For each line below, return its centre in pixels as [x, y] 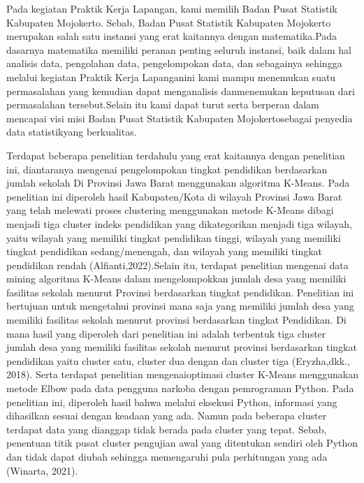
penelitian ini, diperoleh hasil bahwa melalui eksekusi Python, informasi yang [172, 402]
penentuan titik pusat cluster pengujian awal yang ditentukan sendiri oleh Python [182, 443]
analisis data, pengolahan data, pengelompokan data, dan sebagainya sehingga [174, 63]
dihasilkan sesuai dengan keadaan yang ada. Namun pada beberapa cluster [167, 416]
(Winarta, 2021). [42, 470]
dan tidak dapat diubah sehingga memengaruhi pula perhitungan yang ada [167, 456]
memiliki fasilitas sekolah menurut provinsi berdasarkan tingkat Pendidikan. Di [176, 320]
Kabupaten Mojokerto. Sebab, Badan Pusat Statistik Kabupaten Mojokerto [169, 22]
